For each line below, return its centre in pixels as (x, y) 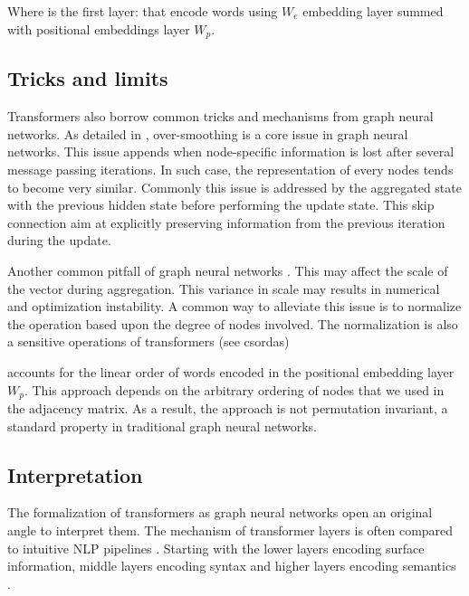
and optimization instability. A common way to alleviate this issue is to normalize (234, 306)
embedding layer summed (373, 11)
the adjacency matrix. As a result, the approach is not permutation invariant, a (228, 408)
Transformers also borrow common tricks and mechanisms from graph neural (220, 116)
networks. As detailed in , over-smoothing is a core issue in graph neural (208, 133)
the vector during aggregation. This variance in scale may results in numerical (224, 288)
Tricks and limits (88, 78)
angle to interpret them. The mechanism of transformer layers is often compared (230, 530)
